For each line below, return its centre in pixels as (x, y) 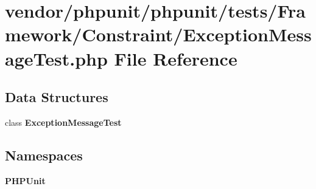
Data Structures (57, 97)
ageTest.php (56, 58)
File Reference (176, 58)
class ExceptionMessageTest (63, 122)
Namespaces (44, 155)
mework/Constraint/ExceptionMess (158, 34)
